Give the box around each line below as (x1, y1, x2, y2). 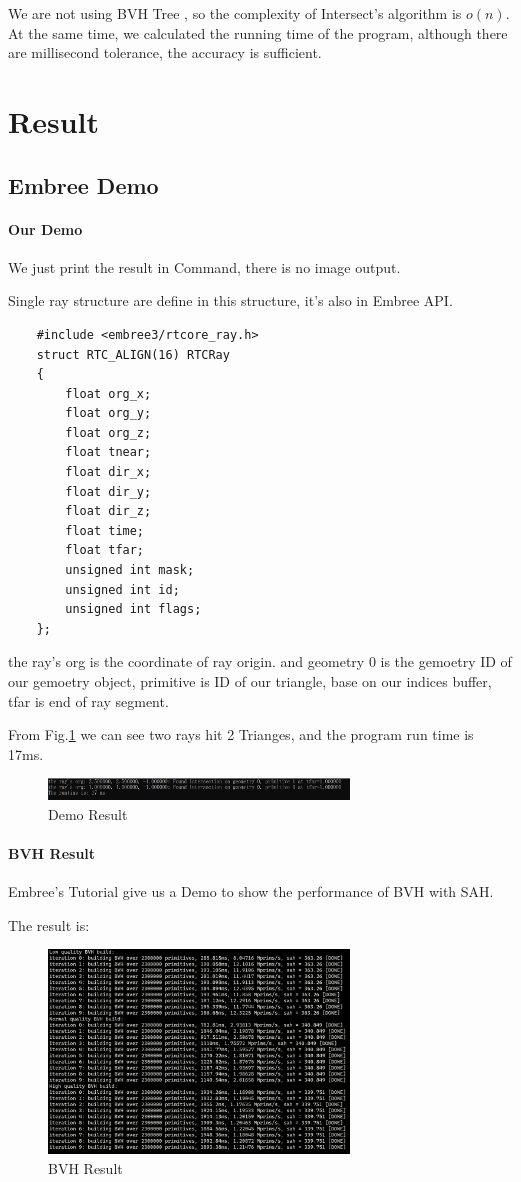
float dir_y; (65, 484, 152, 499)
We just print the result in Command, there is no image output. (8, 256, 401, 277)
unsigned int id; (65, 582, 180, 597)
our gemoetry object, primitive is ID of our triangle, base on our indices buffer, (8, 671, 492, 692)
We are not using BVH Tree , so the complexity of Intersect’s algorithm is (8, 3, 462, 23)
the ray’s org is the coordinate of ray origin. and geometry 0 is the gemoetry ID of (8, 651, 512, 672)
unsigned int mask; (65, 563, 195, 578)
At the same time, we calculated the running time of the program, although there (8, 22, 508, 43)
